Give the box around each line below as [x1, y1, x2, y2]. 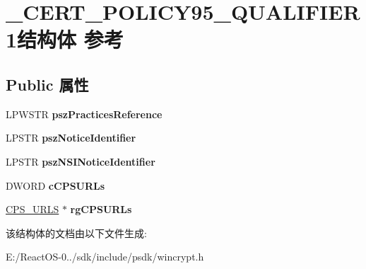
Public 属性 [6, 73, 89, 95]
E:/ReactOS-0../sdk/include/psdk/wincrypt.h [6, 249, 204, 264]
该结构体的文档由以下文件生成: [6, 225, 147, 240]
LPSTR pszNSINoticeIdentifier [6, 154, 155, 168]
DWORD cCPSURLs [6, 178, 105, 193]
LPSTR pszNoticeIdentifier [6, 130, 136, 145]
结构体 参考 [17, 25, 124, 54]
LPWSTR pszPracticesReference [6, 106, 163, 121]
